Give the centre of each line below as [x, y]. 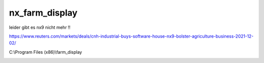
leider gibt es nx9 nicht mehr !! [40, 27]
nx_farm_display [43, 13]
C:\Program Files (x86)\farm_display [46, 52]
